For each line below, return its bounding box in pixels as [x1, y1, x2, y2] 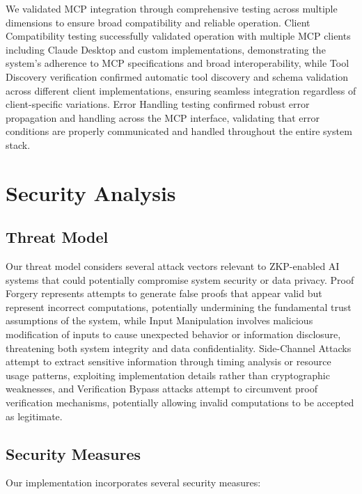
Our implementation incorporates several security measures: [6, 475, 261, 490]
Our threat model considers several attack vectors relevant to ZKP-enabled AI [6, 259, 340, 273]
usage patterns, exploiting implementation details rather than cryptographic [6, 367, 330, 382]
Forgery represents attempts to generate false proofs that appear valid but [6, 286, 322, 301]
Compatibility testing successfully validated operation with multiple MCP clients [6, 29, 351, 43]
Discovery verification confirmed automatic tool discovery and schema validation [6, 69, 349, 83]
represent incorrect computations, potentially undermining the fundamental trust [6, 299, 352, 314]
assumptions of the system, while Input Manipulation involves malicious [6, 313, 313, 328]
